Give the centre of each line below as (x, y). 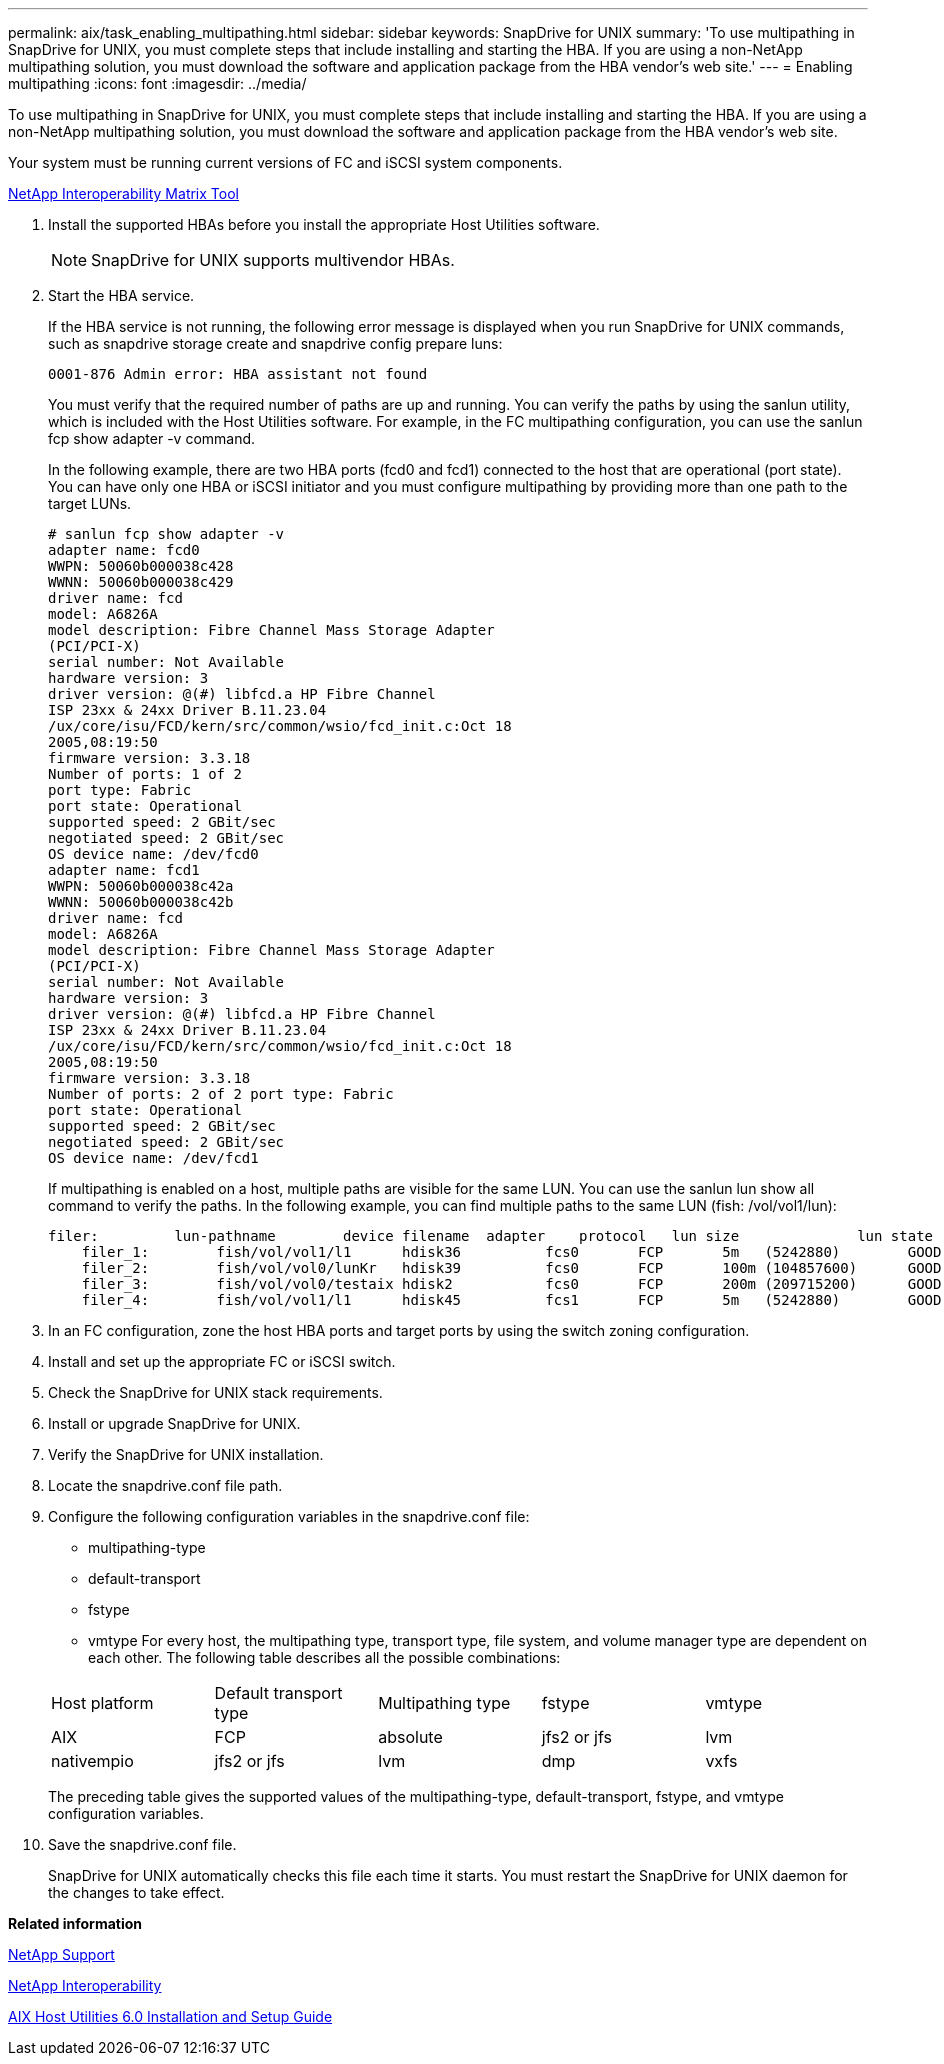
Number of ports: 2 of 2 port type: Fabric (221, 1094)
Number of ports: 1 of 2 (145, 774)
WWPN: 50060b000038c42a (141, 886)
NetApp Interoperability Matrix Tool (123, 193)
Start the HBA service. (121, 295)
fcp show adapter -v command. (152, 438)
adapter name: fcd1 (124, 870)
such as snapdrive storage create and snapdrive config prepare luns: (275, 343)
